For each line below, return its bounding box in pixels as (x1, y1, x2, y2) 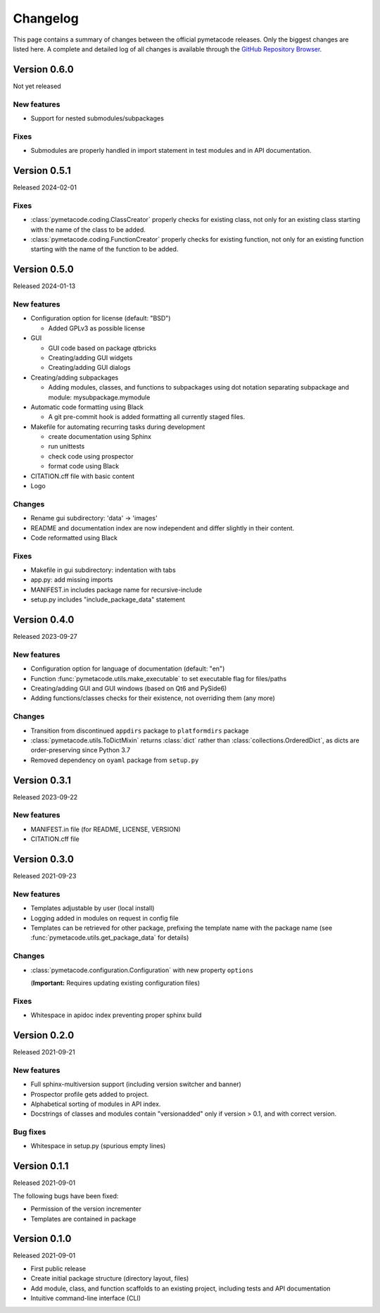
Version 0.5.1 (13, 164, 72, 176)
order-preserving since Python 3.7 (30, 746, 130, 754)
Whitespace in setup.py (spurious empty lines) (30, 1142, 166, 1150)
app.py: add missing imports (30, 575, 113, 584)
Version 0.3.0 (13, 853, 74, 866)
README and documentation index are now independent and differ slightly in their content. (30, 523, 295, 532)
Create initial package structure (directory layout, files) (30, 1274, 189, 1283)
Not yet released (13, 82, 61, 90)
